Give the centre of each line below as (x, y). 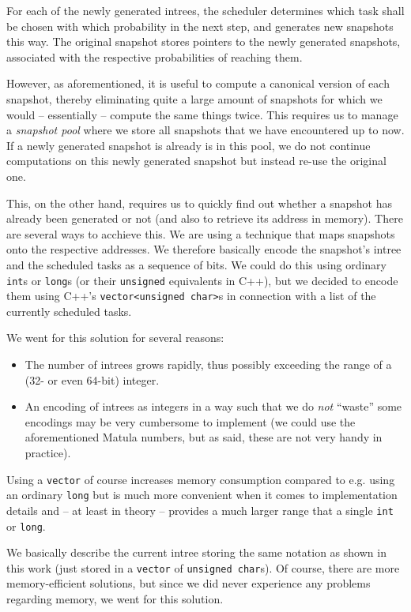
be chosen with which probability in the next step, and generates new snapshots (200, 26)
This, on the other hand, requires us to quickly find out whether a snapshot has (199, 203)
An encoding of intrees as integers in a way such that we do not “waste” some (213, 406)
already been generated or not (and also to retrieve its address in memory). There (205, 218)
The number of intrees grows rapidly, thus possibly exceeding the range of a (208, 364)
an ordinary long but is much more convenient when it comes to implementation (202, 495)
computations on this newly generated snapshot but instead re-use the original (196, 161)
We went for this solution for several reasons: (115, 338)
